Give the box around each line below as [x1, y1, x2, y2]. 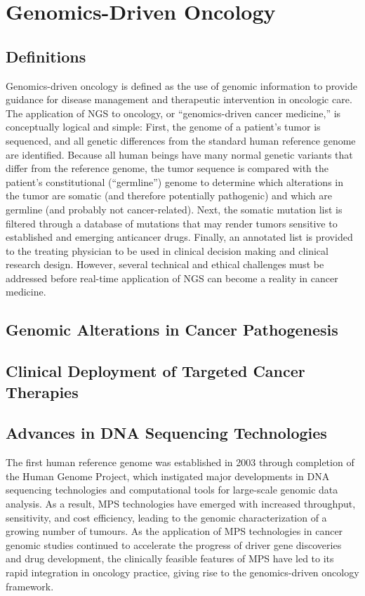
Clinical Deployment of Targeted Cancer [6, 360, 305, 382]
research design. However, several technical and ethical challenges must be [6, 257, 324, 272]
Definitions [6, 45, 86, 67]
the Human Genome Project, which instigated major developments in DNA [6, 468, 330, 483]
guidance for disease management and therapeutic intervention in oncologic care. [6, 92, 352, 107]
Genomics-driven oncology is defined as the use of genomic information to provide [6, 78, 358, 93]
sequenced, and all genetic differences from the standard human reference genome [6, 133, 356, 147]
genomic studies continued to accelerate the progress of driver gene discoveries [6, 537, 342, 552]
